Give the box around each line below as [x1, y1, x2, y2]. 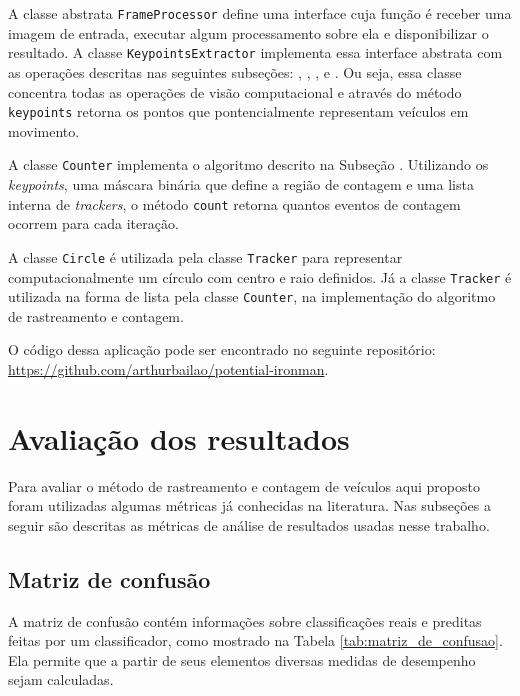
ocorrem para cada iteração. [8, 213, 179, 234]
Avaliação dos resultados [8, 417, 350, 458]
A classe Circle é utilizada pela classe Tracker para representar [8, 246, 403, 267]
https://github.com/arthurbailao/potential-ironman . [8, 359, 329, 379]
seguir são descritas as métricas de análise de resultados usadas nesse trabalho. [8, 514, 490, 535]
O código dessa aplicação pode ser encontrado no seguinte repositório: [8, 339, 436, 360]
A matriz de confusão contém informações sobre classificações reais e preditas [8, 610, 482, 631]
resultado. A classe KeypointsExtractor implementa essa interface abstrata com [8, 42, 503, 63]
